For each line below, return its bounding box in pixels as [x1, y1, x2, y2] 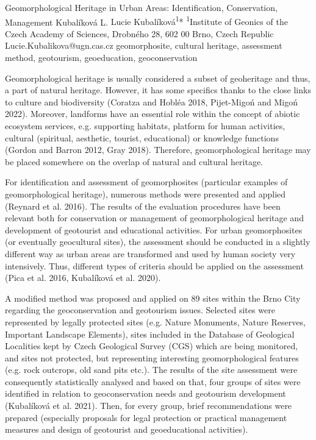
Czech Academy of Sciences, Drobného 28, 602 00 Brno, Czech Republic [5, 27, 274, 40]
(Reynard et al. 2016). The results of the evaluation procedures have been [5, 199, 281, 212]
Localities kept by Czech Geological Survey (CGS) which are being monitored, [5, 339, 298, 352]
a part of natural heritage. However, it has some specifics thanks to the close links [5, 83, 311, 96]
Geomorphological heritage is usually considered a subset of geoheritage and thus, [5, 71, 311, 84]
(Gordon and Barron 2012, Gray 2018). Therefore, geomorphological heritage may [5, 143, 311, 156]
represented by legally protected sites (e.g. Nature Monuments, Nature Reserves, [5, 315, 306, 328]
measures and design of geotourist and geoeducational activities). [5, 423, 248, 436]
